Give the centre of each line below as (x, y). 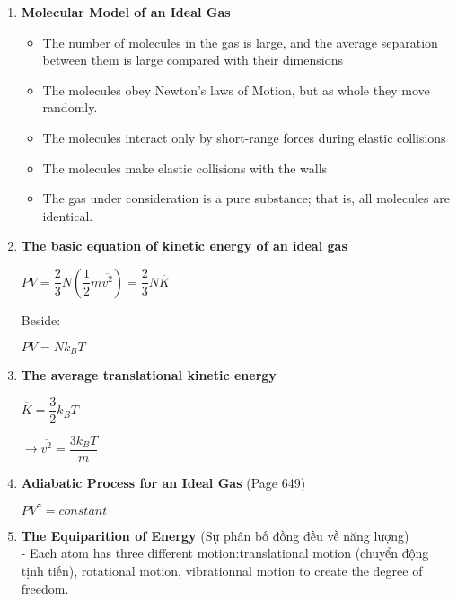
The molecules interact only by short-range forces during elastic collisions (244, 137)
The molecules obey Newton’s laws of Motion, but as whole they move (236, 89)
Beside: (41, 319)
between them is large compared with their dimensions (193, 60)
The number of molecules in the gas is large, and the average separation (240, 42)
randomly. (70, 107)
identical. (68, 215)
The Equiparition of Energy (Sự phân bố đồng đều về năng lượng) (215, 535)
